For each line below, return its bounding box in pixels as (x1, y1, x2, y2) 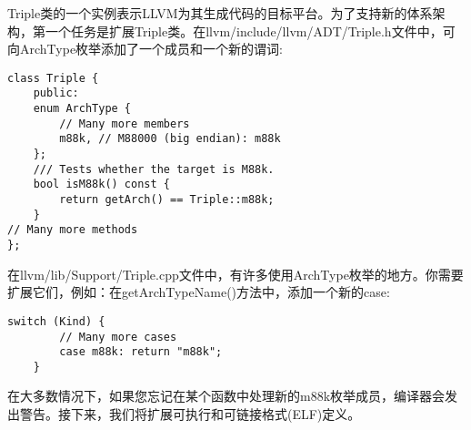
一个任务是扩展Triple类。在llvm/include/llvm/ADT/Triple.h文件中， (45, 21, 443, 40)
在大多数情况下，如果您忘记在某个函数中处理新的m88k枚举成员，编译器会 (7, 386, 446, 405)
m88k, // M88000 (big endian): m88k (59, 132, 281, 146)
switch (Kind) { (7, 314, 105, 328)
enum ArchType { (33, 102, 132, 116)
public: (33, 87, 79, 100)
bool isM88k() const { (33, 178, 170, 191)
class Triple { (7, 71, 99, 85)
